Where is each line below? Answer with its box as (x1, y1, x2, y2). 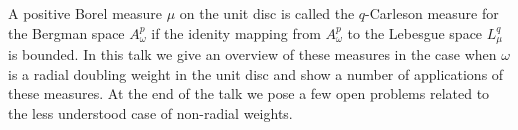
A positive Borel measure (8, 3, 163, 23)
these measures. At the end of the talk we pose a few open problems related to (8, 83, 490, 104)
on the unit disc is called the (179, 3, 355, 23)
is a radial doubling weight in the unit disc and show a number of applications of (8, 63, 504, 84)
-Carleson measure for (365, 3, 499, 23)
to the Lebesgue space (347, 22, 483, 43)
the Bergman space (8, 22, 125, 43)
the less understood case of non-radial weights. (8, 102, 293, 123)
